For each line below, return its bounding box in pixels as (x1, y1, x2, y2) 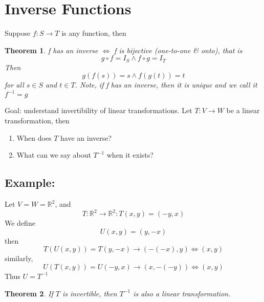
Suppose (5, 28, 31, 38)
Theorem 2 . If (5, 288, 53, 298)
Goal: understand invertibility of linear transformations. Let (5, 105, 192, 116)
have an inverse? (60, 132, 112, 143)
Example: (5, 175, 55, 190)
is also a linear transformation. (133, 288, 231, 298)
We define (5, 218, 35, 228)
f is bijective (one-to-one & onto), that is (114, 45, 243, 55)
